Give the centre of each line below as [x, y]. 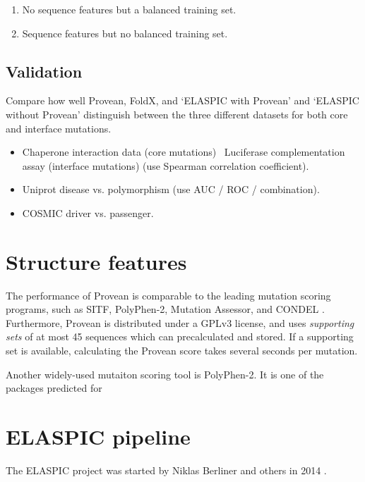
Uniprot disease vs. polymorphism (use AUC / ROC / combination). [171, 189]
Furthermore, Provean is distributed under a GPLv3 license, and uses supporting [180, 322]
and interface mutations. [59, 128]
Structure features [96, 261]
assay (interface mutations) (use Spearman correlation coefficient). [166, 165]
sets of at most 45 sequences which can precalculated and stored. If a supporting [180, 336]
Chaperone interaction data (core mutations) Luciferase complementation [184, 152]
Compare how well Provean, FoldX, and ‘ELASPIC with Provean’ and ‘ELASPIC [182, 100]
